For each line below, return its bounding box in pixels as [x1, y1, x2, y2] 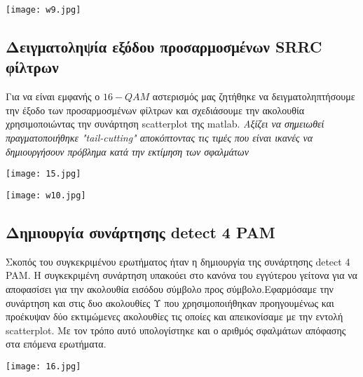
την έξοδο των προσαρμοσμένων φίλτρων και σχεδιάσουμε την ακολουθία [6, 102, 305, 117]
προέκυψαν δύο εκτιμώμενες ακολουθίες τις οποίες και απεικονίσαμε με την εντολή [6, 309, 343, 324]
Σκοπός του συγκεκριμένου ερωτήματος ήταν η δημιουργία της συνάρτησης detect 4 [6, 254, 350, 268]
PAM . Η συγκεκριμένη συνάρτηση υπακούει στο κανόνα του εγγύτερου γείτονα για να [6, 268, 357, 282]
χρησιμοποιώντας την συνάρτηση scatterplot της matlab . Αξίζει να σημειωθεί [6, 116, 324, 131]
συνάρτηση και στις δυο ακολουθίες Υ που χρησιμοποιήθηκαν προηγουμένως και [6, 295, 334, 310]
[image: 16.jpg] [6, 361, 81, 371]
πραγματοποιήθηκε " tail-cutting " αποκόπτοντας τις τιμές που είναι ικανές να [6, 130, 313, 145]
